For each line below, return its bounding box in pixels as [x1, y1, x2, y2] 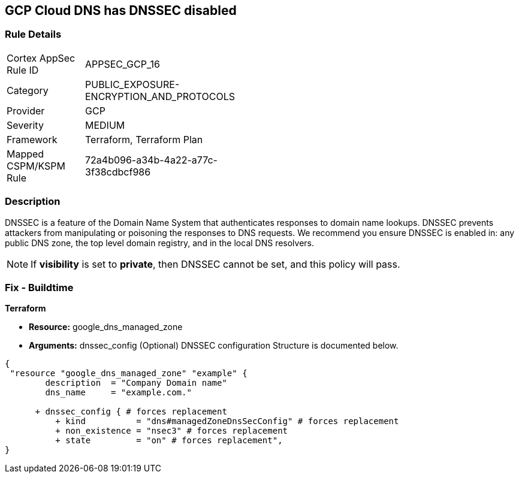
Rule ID [7, 63, 39, 76]
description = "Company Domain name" [45, 378, 227, 388]
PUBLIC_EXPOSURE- [85, 78, 180, 90]
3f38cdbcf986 [85, 165, 151, 178]
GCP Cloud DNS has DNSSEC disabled [5, 3, 237, 18]
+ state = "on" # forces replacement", [55, 435, 283, 446]
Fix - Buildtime [5, 281, 74, 294]
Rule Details [5, 28, 62, 41]
